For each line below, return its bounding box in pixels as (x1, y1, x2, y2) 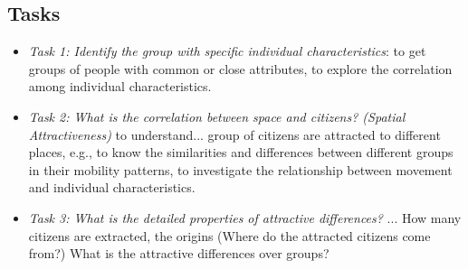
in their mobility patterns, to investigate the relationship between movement (28, 160, 453, 179)
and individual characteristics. (28, 178, 196, 197)
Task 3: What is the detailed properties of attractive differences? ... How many (28, 208, 462, 227)
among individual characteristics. (28, 77, 212, 96)
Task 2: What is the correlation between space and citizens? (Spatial (28, 107, 406, 125)
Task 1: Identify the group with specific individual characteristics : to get (28, 42, 426, 60)
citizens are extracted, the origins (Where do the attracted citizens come (28, 226, 431, 245)
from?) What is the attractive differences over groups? (28, 244, 330, 263)
